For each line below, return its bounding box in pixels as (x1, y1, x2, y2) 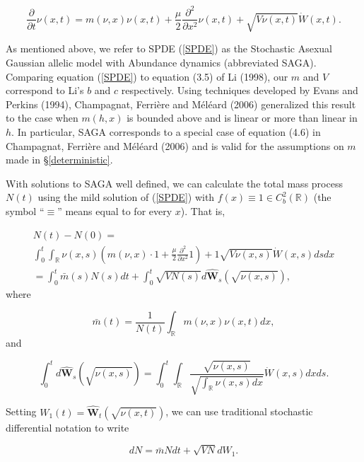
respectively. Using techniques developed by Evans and (121, 83, 358, 98)
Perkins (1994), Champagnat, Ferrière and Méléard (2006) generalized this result (6, 96, 356, 111)
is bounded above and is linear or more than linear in (127, 110, 358, 125)
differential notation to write (6, 420, 129, 434)
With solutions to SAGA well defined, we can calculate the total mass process (6, 175, 343, 190)
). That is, (180, 203, 225, 218)
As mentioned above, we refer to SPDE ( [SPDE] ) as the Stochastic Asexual (6, 41, 332, 56)
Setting (6, 404, 37, 419)
